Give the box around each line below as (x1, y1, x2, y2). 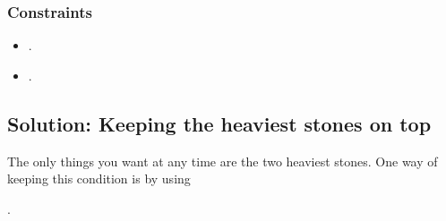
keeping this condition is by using (7, 169, 191, 188)
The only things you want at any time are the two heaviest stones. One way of (7, 151, 438, 170)
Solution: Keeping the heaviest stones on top (7, 109, 432, 137)
